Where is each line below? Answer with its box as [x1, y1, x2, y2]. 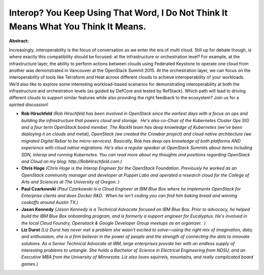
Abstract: [9, 38, 29, 44]
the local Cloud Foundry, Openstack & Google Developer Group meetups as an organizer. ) [21, 220, 206, 226]
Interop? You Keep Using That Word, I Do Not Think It [9, 7, 228, 18]
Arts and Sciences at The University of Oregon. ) [21, 179, 120, 185]
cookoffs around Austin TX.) [21, 199, 78, 205]
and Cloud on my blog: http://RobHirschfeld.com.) [21, 158, 122, 164]
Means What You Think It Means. [9, 21, 147, 32]
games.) [21, 261, 39, 267]
